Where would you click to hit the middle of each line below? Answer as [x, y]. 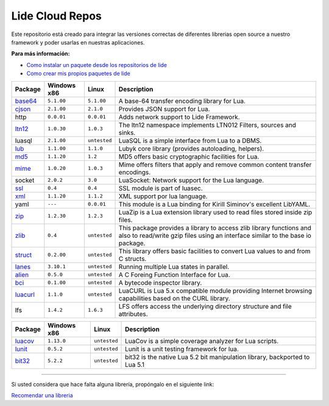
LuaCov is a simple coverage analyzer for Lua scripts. [202, 341]
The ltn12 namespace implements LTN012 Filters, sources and [207, 125]
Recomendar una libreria [42, 395]
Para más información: [41, 54]
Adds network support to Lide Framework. [179, 117]
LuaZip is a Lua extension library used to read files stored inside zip [215, 212]
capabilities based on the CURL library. [175, 298]
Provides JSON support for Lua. [164, 109]
